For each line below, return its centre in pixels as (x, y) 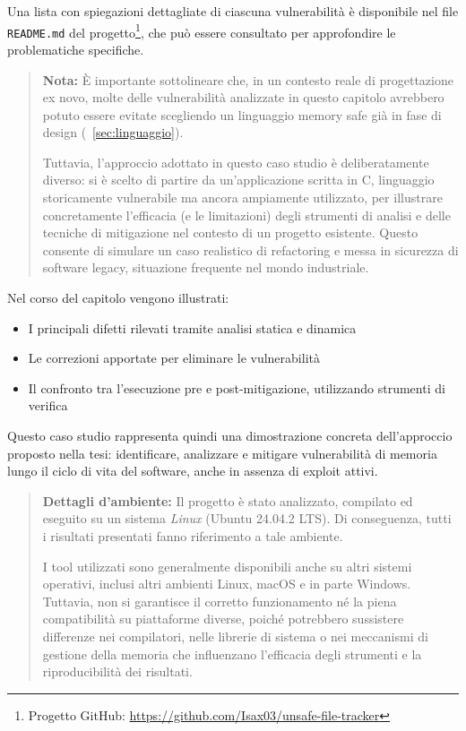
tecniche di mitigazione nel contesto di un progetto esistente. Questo (230, 232)
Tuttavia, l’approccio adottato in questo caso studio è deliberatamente (236, 162)
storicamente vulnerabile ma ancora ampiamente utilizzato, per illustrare (242, 198)
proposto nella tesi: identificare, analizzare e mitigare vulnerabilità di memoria (222, 453)
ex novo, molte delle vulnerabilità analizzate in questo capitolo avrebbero (243, 97)
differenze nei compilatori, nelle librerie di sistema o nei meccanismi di (235, 636)
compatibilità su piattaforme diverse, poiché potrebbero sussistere (223, 619)
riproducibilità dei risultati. (117, 671)
